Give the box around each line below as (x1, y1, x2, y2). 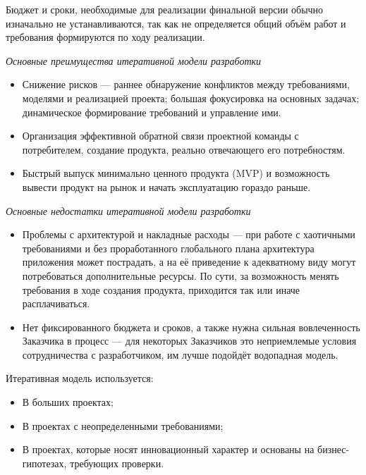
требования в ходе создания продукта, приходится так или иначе (22, 282, 300, 297)
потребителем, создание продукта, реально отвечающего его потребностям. (22, 142, 346, 156)
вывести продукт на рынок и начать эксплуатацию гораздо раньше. (22, 179, 311, 194)
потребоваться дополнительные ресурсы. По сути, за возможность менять (22, 268, 339, 283)
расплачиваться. (22, 296, 90, 311)
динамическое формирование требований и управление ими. (22, 104, 281, 119)
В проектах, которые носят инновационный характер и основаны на (22, 442, 315, 457)
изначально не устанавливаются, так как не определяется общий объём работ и (6, 16, 346, 30)
